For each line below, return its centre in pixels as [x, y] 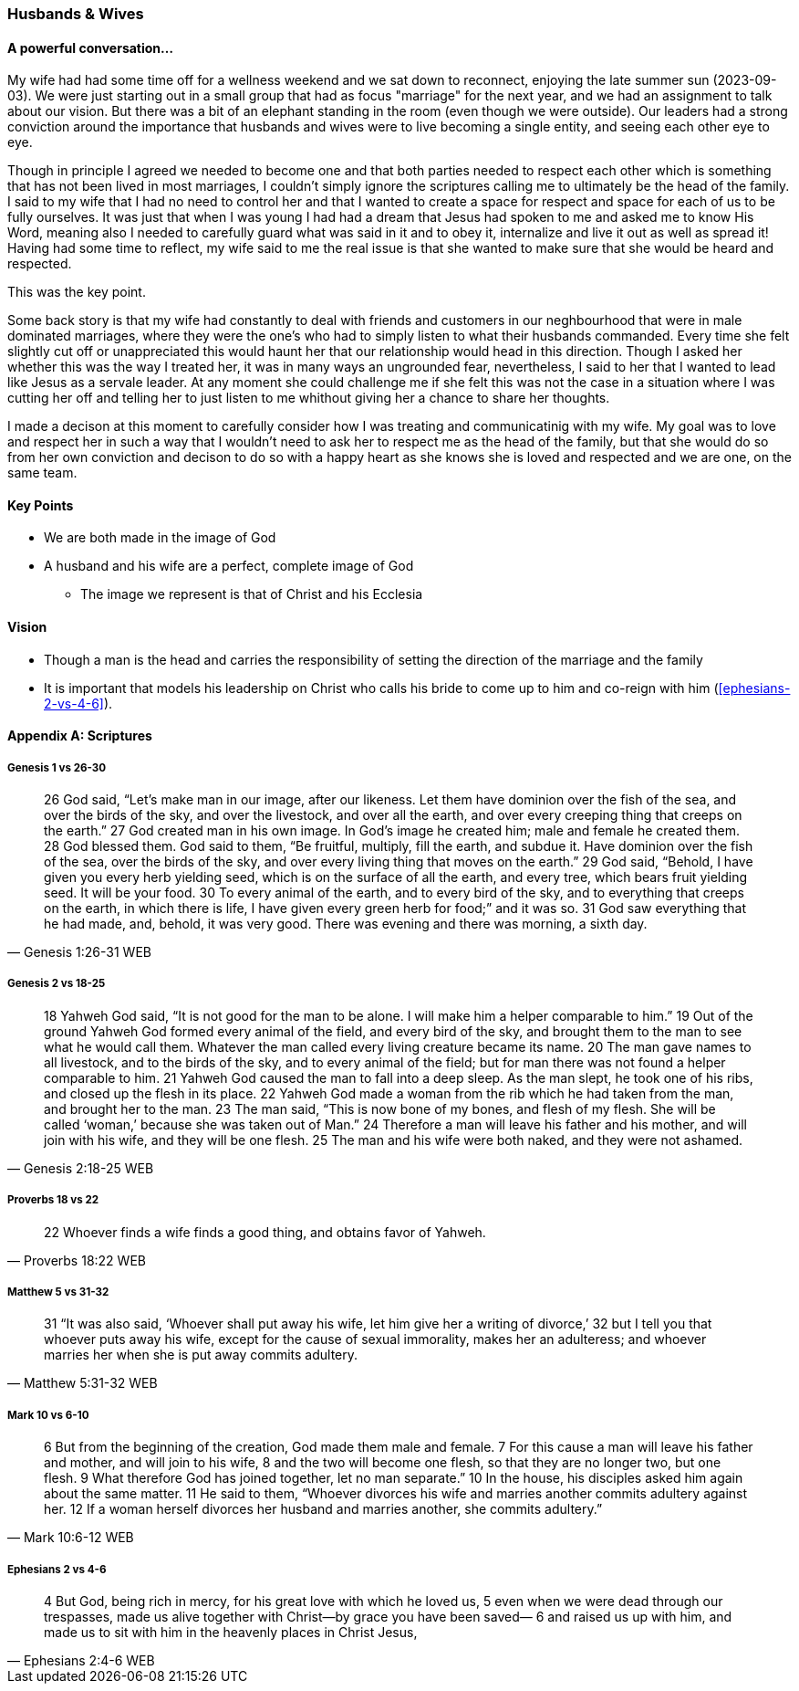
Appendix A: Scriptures [80, 736]
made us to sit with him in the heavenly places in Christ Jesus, [231, 1632]
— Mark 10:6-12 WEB [71, 1538]
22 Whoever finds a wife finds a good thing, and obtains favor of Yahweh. [265, 1232]
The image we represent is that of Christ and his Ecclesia [252, 594]
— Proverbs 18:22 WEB [77, 1260]
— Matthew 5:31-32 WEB [83, 1383]
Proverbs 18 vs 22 [53, 1200]
